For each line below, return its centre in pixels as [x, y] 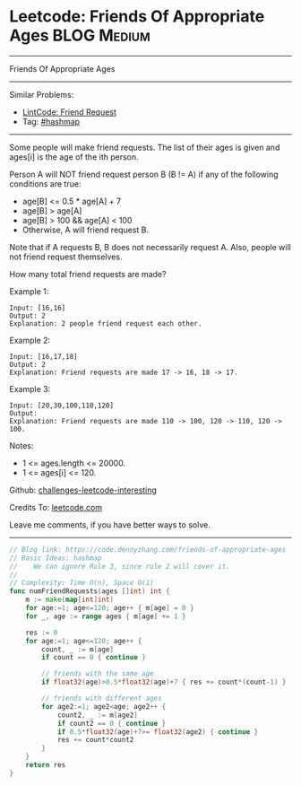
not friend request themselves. [66, 257]
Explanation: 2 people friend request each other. [106, 323]
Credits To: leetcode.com [56, 507]
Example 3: [30, 389]
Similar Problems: [42, 94]
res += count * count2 [95, 740]
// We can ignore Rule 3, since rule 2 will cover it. [120, 566]
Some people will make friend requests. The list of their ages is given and [145, 147]
